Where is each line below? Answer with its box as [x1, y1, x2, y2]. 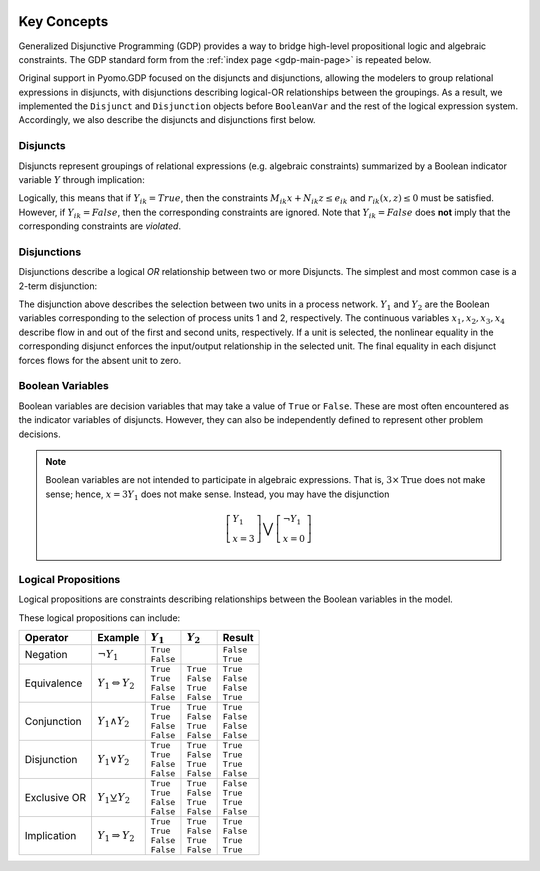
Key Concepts [18, 13, 109, 30]
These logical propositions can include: [18, 611, 181, 624]
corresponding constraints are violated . [18, 220, 182, 232]
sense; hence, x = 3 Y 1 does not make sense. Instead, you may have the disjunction [45, 488, 390, 502]
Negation [24, 648, 69, 662]
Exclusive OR [24, 791, 87, 805]
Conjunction [24, 715, 82, 729]
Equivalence [24, 676, 83, 690]
